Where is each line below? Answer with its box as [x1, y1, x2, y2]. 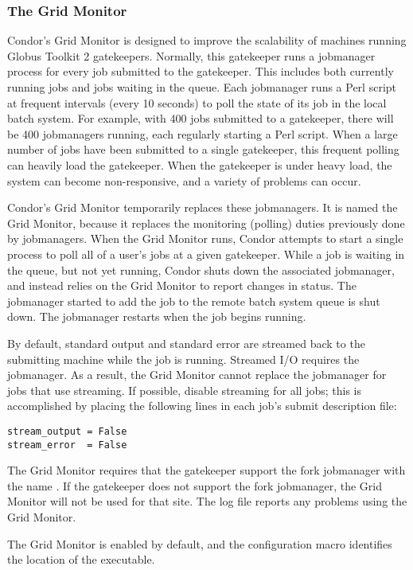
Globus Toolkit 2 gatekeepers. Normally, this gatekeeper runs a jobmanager [7, 47, 376, 64]
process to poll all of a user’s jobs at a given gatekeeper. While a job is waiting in [7, 245, 405, 262]
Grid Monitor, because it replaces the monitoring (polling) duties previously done [7, 214, 405, 231]
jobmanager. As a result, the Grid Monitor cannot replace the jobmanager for [7, 366, 387, 383]
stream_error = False [7, 439, 127, 451]
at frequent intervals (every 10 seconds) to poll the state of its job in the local [7, 94, 387, 111]
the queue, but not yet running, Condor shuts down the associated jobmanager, [7, 261, 395, 278]
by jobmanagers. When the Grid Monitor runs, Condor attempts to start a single [7, 230, 403, 247]
